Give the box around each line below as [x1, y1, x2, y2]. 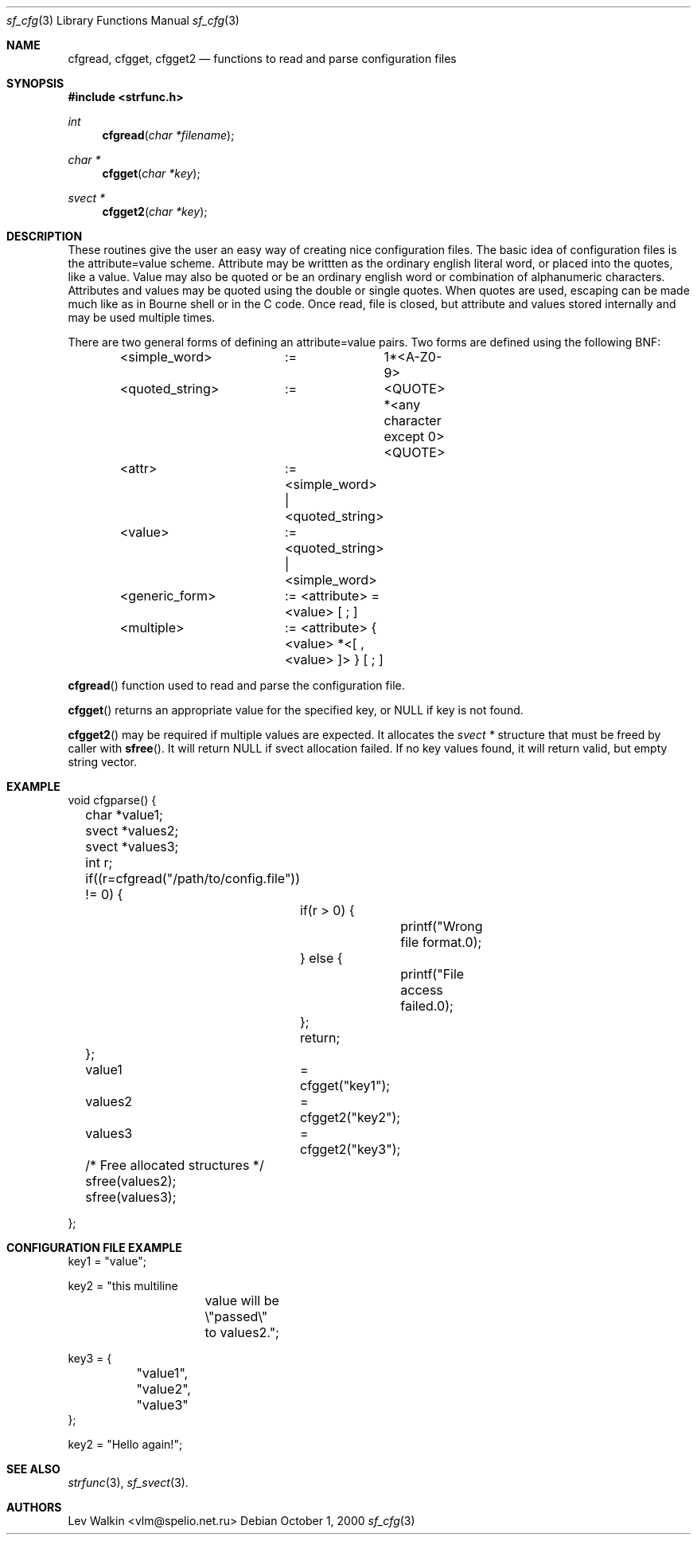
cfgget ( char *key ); [102, 166, 201, 180]
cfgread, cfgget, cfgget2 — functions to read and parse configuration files [68, 52, 457, 65]
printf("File [400, 966, 465, 982]
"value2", [136, 1381, 191, 1397]
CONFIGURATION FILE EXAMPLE [6, 1241, 182, 1254]
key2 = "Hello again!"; [68, 1437, 183, 1451]
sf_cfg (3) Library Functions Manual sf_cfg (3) [6, 14, 239, 27]
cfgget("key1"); [300, 1078, 391, 1093]
